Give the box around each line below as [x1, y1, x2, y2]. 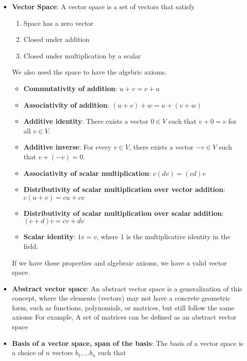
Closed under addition [23, 34, 90, 44]
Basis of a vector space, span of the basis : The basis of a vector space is [12, 338, 244, 348]
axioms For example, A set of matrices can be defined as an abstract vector [12, 312, 237, 322]
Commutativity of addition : [23, 83, 118, 93]
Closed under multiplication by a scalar [23, 50, 141, 60]
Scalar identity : [23, 231, 76, 242]
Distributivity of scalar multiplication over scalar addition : [23, 208, 224, 218]
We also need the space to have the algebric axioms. [12, 67, 167, 77]
